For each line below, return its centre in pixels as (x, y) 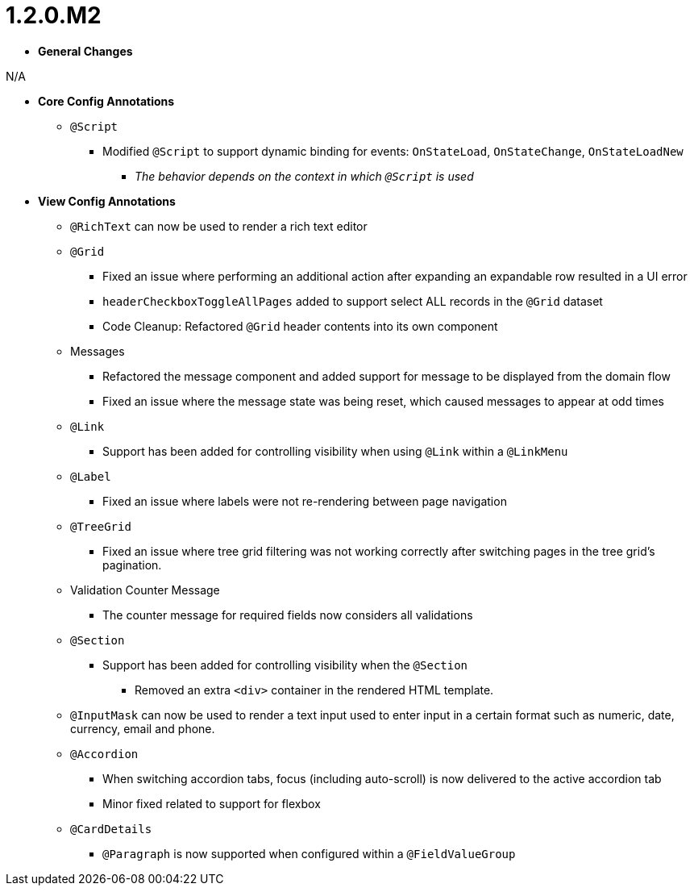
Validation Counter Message (145, 590)
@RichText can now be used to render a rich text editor (219, 226)
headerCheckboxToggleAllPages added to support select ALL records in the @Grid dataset (353, 301)
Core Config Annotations (106, 101)
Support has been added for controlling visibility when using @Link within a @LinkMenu (335, 451)
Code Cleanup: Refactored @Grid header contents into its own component (300, 326)
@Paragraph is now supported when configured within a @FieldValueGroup (309, 853)
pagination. (132, 565)
